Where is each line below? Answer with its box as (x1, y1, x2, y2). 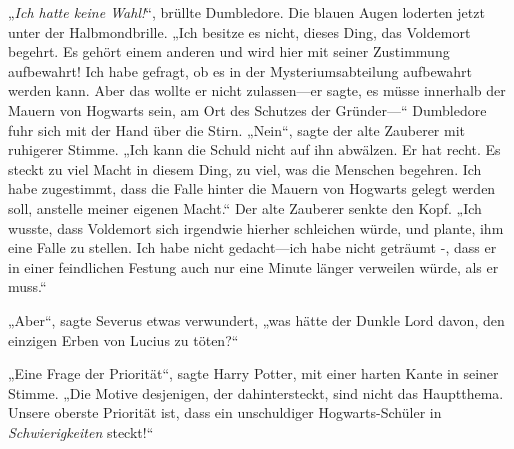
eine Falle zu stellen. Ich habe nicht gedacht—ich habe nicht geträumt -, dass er (8, 237, 497, 258)
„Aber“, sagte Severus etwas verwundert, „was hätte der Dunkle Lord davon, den (8, 309, 505, 330)
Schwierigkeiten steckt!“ (8, 421, 154, 442)
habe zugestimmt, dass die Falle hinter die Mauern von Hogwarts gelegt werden (8, 178, 496, 199)
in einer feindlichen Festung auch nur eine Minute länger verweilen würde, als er (8, 256, 499, 277)
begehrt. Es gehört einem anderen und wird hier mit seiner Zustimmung (8, 41, 450, 62)
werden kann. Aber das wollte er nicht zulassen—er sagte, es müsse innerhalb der (8, 80, 506, 101)
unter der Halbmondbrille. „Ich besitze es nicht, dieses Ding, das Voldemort (8, 21, 471, 42)
